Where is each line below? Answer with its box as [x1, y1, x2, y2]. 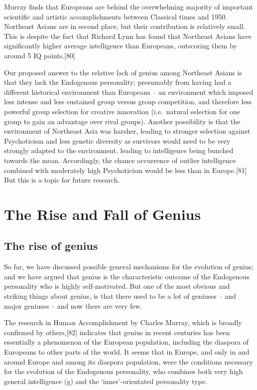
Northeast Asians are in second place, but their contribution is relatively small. [4, 21, 246, 31]
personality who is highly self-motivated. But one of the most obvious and [4, 281, 230, 291]
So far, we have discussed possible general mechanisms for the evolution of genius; [4, 261, 254, 272]
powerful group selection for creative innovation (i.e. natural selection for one [4, 106, 241, 116]
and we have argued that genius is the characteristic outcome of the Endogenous [4, 271, 250, 281]
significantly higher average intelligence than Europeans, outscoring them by [4, 40, 237, 51]
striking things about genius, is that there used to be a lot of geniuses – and [4, 291, 236, 301]
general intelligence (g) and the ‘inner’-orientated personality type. [4, 376, 207, 386]
